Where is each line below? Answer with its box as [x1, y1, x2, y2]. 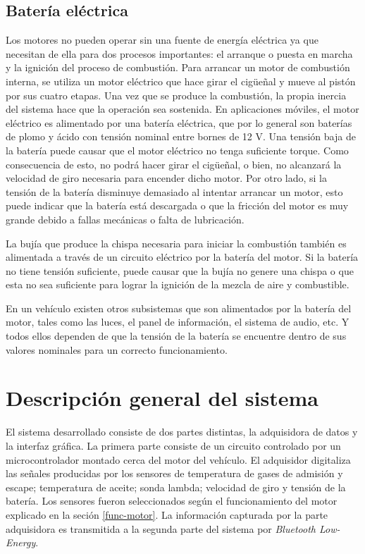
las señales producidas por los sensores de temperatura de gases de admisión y [6, 466, 343, 481]
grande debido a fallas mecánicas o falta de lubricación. [6, 211, 245, 226]
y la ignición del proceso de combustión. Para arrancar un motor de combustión [6, 60, 350, 75]
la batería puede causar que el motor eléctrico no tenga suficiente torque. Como [6, 142, 349, 157]
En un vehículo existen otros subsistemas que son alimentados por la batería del [6, 300, 352, 315]
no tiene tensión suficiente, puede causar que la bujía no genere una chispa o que [6, 263, 354, 278]
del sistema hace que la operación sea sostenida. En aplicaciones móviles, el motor [6, 101, 359, 116]
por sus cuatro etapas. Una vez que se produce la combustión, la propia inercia [6, 87, 347, 102]
